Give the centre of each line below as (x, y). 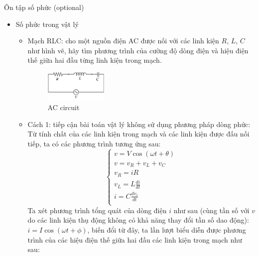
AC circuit (64, 107)
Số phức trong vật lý (47, 24)
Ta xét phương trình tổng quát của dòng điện (97, 210)
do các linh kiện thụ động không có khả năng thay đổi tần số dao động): (138, 220)
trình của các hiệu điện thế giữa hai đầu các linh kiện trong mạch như (135, 239)
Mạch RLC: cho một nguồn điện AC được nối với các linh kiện (123, 41)
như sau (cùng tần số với (211, 210)
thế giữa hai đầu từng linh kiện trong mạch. (95, 60)
